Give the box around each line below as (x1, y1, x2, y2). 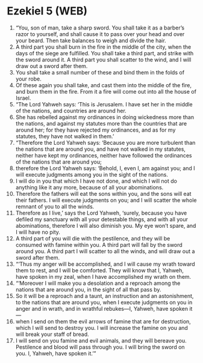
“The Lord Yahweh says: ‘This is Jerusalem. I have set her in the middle (15, 100, 193, 108)
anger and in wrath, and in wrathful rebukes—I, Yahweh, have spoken (15, 305, 189, 312)
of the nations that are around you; (15, 158, 102, 165)
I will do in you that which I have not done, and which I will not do (15, 177, 177, 185)
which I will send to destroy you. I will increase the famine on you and (15, 324, 189, 331)
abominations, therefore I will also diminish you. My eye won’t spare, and (15, 222, 196, 229)
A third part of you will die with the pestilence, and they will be (15, 234, 170, 242)
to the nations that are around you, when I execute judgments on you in (15, 299, 193, 306)
